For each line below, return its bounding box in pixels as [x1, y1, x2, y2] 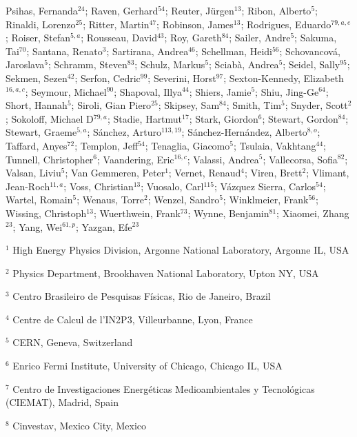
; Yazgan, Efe [76, 219, 132, 234]
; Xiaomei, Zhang [276, 205, 349, 220]
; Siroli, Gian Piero [71, 98, 152, 112]
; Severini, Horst [147, 70, 216, 85]
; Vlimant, [306, 165, 349, 180]
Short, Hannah [6, 98, 68, 112]
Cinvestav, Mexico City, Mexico [12, 418, 147, 432]
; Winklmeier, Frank [223, 192, 309, 207]
